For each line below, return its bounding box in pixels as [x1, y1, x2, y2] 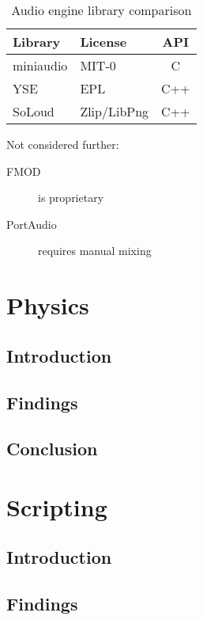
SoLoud [13, 102, 55, 120]
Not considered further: [6, 136, 119, 152]
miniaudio [13, 56, 68, 74]
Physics [6, 289, 89, 321]
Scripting [6, 490, 107, 523]
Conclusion [6, 436, 98, 461]
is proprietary [38, 189, 104, 206]
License [80, 32, 127, 51]
